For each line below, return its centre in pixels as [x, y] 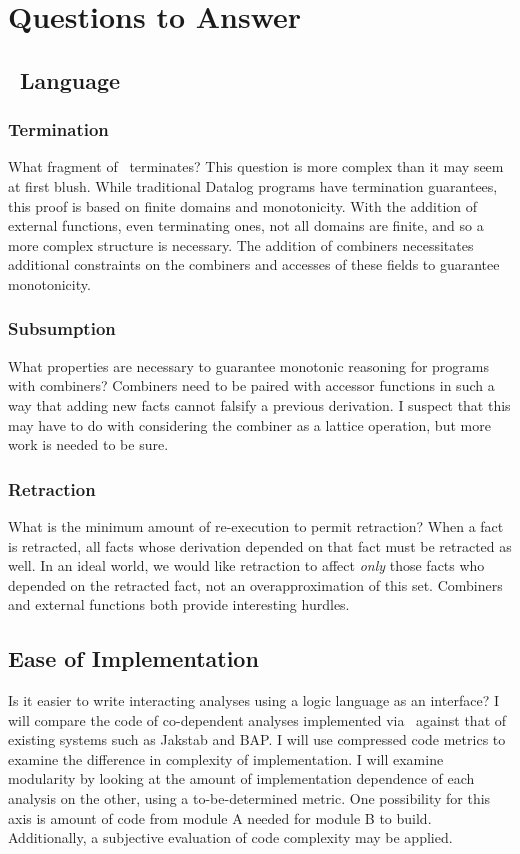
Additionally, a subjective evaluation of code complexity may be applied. [230, 837]
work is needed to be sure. [88, 444]
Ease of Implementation [133, 658]
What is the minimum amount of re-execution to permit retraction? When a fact [256, 525]
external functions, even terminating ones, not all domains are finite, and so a [246, 225]
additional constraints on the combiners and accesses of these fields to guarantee [254, 264]
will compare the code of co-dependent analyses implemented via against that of [257, 719]
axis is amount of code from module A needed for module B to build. [220, 817]
